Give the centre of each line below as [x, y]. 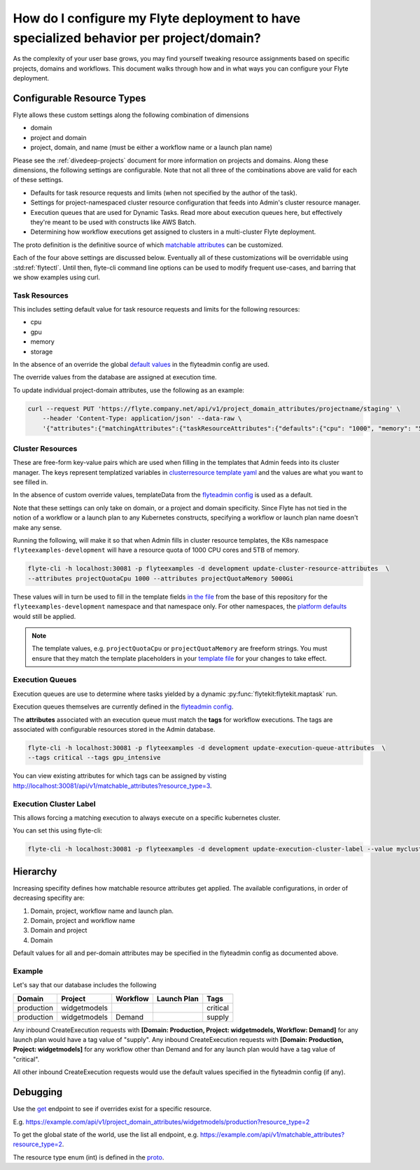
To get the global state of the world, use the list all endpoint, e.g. [106, 1134]
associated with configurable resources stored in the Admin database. [114, 730]
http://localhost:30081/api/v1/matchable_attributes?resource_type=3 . [113, 786]
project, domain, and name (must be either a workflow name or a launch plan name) [152, 148]
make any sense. [37, 527]
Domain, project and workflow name [83, 920]
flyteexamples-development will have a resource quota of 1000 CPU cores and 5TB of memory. [156, 550]
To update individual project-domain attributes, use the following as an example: [129, 390]
